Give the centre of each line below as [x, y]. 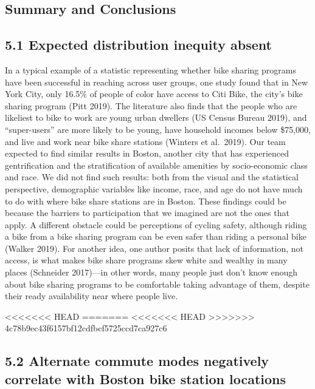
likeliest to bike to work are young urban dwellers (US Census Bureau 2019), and [156, 117]
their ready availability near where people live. [92, 296]
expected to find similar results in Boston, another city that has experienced [147, 153]
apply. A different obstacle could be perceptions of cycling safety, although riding [156, 224]
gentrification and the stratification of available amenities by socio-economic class [156, 165]
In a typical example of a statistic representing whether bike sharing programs [151, 69]
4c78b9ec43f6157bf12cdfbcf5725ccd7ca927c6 [86, 328]
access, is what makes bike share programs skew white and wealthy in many [146, 260]
